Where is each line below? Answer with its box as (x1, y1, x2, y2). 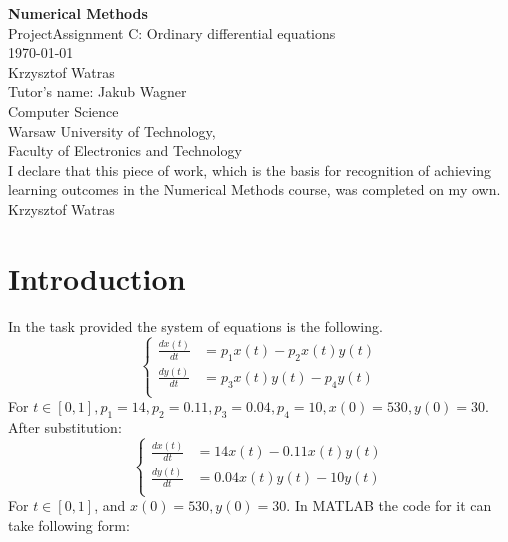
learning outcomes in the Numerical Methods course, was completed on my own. (8, 179, 501, 200)
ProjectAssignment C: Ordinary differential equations (8, 22, 336, 43)
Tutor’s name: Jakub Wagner (8, 81, 187, 102)
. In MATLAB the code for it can (286, 495, 492, 516)
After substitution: (8, 416, 122, 437)
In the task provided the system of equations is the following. (8, 315, 383, 336)
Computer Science (8, 100, 119, 121)
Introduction (8, 257, 186, 298)
